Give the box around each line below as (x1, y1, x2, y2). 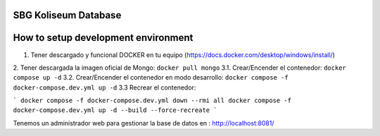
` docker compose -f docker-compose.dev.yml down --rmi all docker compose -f (13, 97, 292, 105)
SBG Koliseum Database (13, 9, 122, 21)
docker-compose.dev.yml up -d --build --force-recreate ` (13, 106, 217, 114)
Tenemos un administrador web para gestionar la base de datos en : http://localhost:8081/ (13, 118, 274, 127)
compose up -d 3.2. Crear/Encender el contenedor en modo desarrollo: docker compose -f (13, 73, 289, 82)
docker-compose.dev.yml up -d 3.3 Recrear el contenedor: (13, 83, 196, 92)
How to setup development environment (13, 32, 194, 44)
